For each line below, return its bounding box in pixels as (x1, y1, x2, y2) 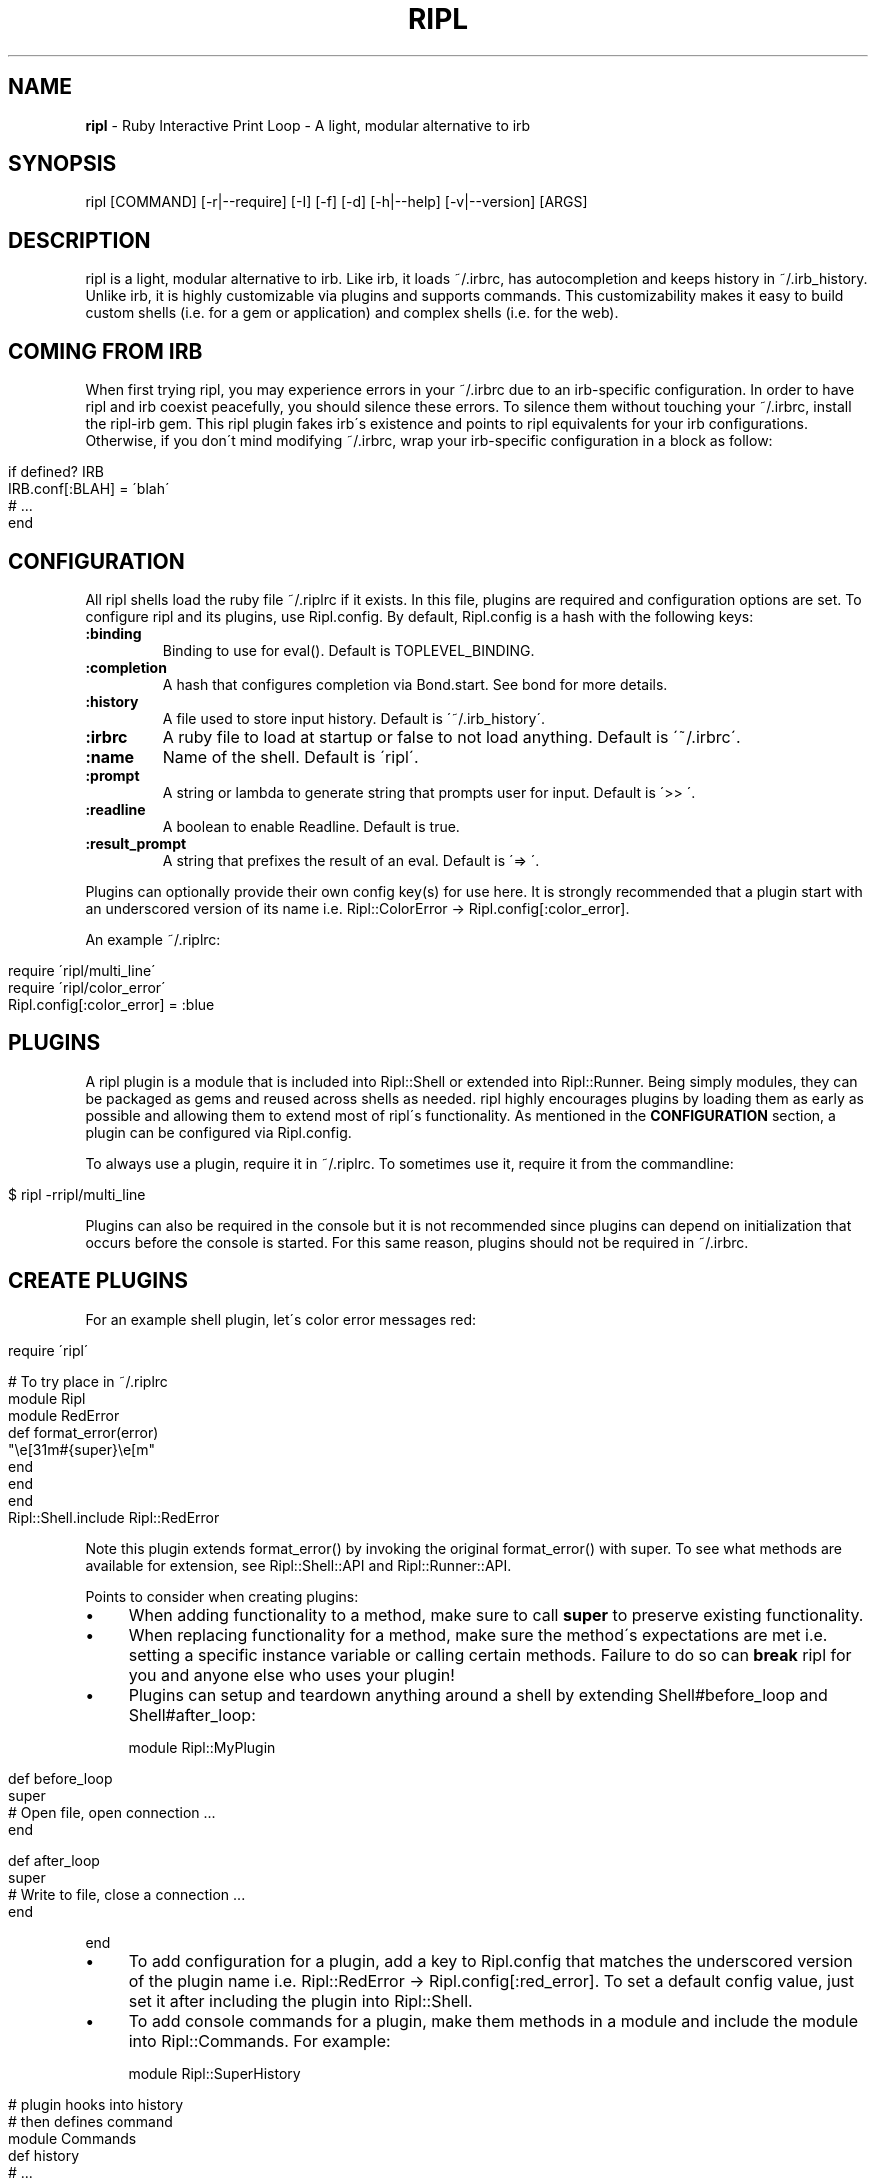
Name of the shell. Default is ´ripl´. (162, 746, 419, 767)
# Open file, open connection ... (8, 1803, 216, 1821)
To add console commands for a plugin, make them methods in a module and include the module (128, 2010, 859, 2031)
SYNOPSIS (8, 151, 117, 177)
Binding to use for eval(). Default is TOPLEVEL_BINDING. (162, 641, 535, 659)
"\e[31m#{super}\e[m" (8, 1440, 156, 1458)
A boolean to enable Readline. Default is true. (162, 817, 460, 835)
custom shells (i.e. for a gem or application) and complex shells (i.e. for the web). (85, 304, 619, 322)
